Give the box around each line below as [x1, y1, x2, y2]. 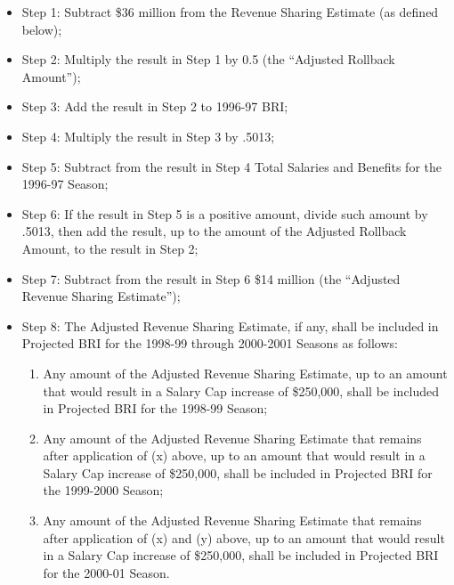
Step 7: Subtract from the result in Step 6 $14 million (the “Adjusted [21, 269, 401, 288]
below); [21, 20, 62, 38]
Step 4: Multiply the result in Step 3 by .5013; [21, 126, 275, 145]
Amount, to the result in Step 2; [21, 239, 199, 257]
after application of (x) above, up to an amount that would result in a [43, 446, 426, 465]
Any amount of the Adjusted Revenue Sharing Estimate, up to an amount [43, 363, 448, 382]
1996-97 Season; [21, 175, 109, 193]
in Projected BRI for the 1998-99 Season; [43, 399, 268, 418]
